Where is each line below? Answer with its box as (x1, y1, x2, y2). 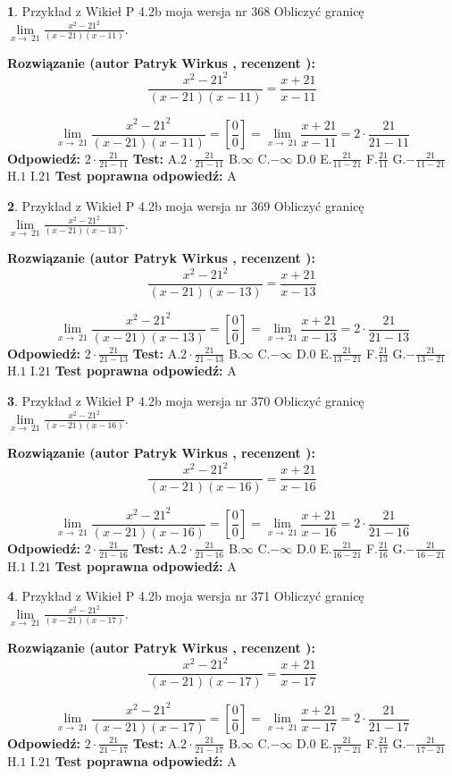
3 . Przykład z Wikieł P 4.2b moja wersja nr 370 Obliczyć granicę (7, 392, 364, 410)
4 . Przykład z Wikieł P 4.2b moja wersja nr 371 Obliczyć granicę (7, 586, 364, 605)
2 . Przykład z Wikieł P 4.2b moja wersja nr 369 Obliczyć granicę (7, 197, 364, 215)
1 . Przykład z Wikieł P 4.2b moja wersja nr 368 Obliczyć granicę (7, 2, 364, 20)
